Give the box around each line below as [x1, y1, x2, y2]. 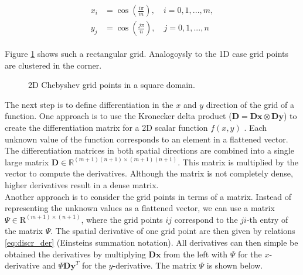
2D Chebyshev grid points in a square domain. [28, 79, 195, 91]
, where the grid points [81, 213, 163, 225]
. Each [244, 121, 267, 134]
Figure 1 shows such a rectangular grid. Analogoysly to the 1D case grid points [5, 47, 289, 60]
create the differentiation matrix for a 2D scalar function [5, 121, 208, 134]
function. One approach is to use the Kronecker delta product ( [5, 110, 232, 122]
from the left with [164, 247, 227, 260]
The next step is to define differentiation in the [5, 98, 173, 110]
